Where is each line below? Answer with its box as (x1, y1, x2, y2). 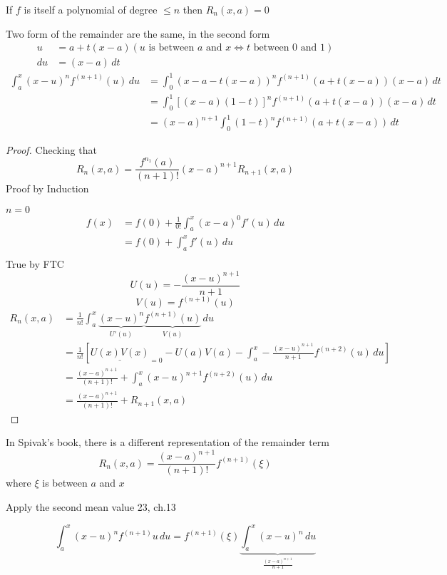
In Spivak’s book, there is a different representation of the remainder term (6, 435, 329, 450)
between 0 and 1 (253, 43, 325, 53)
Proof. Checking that (6, 143, 97, 157)
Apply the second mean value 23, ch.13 (6, 499, 176, 514)
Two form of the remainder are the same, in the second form (6, 26, 270, 41)
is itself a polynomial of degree (24, 2, 158, 16)
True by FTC (6, 256, 64, 271)
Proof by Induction (6, 181, 89, 196)
